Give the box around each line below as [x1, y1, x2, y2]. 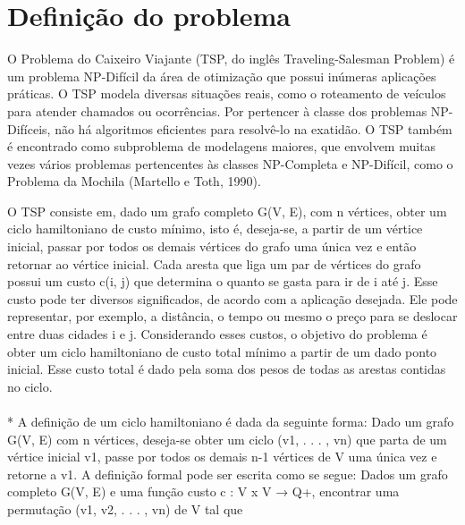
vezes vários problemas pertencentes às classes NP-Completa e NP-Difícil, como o [7, 154, 453, 173]
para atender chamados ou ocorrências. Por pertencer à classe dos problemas [7, 101, 427, 120]
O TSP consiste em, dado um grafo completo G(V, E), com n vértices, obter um [7, 201, 447, 220]
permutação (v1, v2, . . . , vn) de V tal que [7, 499, 243, 518]
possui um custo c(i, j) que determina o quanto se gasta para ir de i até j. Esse [7, 272, 438, 291]
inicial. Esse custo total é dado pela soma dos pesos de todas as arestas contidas [7, 360, 446, 378]
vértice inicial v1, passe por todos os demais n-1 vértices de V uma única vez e [7, 447, 437, 466]
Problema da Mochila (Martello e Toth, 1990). [7, 172, 261, 191]
